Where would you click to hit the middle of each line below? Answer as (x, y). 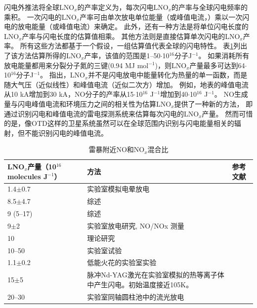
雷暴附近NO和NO (117, 149)
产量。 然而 (220, 113)
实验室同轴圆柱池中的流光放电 (136, 296)
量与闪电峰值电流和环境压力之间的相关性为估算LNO (88, 103)
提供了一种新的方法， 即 (214, 103)
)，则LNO (171, 65)
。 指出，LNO (63, 75)
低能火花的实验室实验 (122, 262)
